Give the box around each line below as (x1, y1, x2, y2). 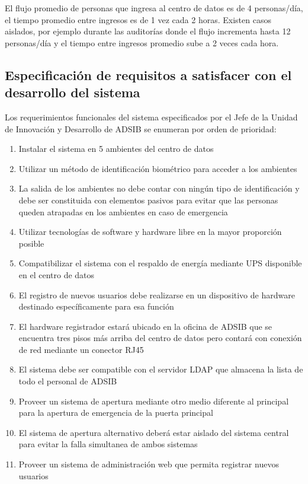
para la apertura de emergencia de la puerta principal (18, 406, 213, 419)
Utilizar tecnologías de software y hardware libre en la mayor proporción (18, 225, 282, 238)
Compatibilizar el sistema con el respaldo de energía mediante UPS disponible (18, 257, 302, 269)
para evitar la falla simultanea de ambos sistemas (18, 438, 198, 450)
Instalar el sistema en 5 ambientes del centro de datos (18, 142, 214, 155)
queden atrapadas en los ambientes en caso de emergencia (18, 205, 228, 218)
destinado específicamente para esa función (18, 300, 174, 313)
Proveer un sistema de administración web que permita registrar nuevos (18, 458, 279, 470)
